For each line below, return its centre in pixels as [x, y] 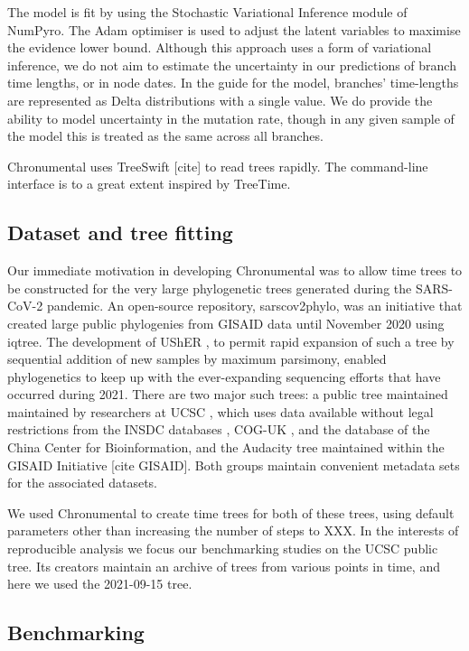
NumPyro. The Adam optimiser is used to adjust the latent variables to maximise [234, 29]
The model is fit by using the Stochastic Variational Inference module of [207, 12]
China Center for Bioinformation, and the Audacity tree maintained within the [226, 447]
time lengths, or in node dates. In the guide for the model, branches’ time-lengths [233, 83]
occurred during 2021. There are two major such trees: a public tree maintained [228, 394]
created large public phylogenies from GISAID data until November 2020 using [226, 323]
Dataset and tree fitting [120, 232]
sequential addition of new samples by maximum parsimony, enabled [197, 359]
